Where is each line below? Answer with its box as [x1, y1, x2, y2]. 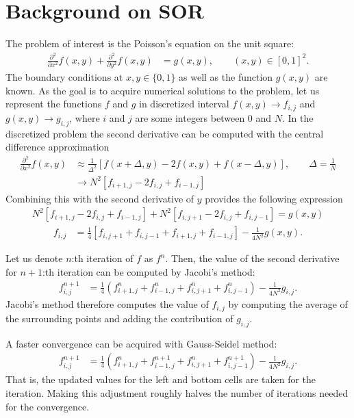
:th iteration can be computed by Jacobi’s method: [42, 265, 255, 279]
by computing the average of [228, 297, 348, 311]
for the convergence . [5, 399, 90, 413]
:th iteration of [71, 251, 134, 265]
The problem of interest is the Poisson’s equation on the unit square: [5, 36, 294, 51]
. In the [281, 110, 314, 125]
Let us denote [5, 251, 63, 265]
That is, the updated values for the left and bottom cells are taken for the [5, 372, 316, 387]
